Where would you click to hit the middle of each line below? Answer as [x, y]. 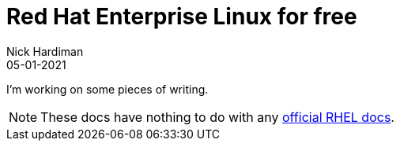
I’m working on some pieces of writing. [108, 89]
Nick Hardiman [45, 51]
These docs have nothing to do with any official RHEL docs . [217, 117]
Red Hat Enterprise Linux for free [182, 17]
